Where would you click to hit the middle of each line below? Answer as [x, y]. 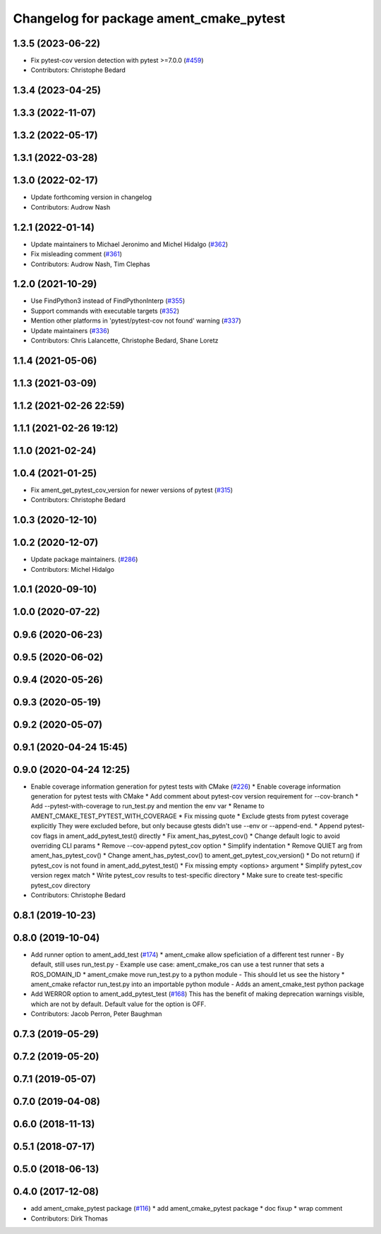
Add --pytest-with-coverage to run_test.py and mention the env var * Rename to [147, 806]
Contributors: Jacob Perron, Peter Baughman [96, 1014]
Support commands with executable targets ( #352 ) [105, 311]
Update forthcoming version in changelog [91, 197]
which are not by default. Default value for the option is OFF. [118, 1004]
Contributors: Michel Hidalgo [72, 569]
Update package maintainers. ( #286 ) [84, 559]
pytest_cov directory [61, 885]
